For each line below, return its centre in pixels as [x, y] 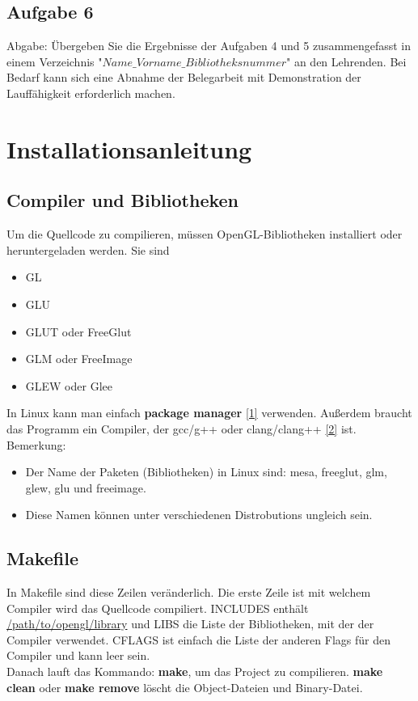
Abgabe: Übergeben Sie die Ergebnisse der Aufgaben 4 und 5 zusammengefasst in [209, 46]
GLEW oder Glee [69, 385]
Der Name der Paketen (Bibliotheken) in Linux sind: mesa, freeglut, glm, [206, 472]
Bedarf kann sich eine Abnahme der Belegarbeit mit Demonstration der [184, 77]
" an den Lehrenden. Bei [346, 61]
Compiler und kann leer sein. [78, 655]
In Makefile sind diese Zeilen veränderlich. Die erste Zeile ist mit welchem [189, 592]
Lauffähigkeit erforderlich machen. [91, 93]
